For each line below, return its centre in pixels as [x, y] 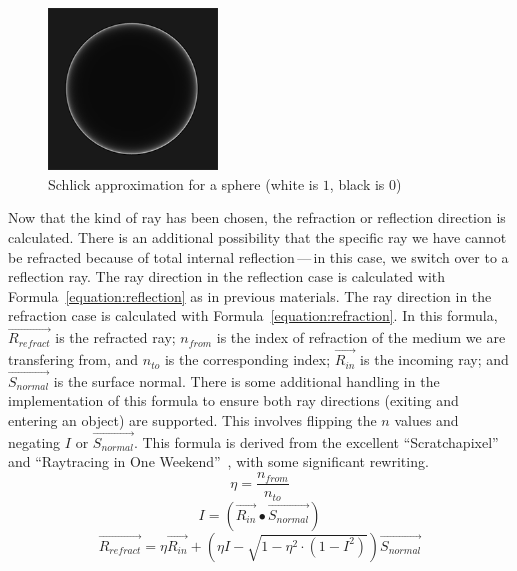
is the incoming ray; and [434, 359]
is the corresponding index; [247, 359]
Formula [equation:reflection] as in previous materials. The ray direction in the [250, 295]
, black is [357, 183]
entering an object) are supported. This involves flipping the [192, 420]
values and [426, 420]
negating [34, 441]
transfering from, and [73, 359]
